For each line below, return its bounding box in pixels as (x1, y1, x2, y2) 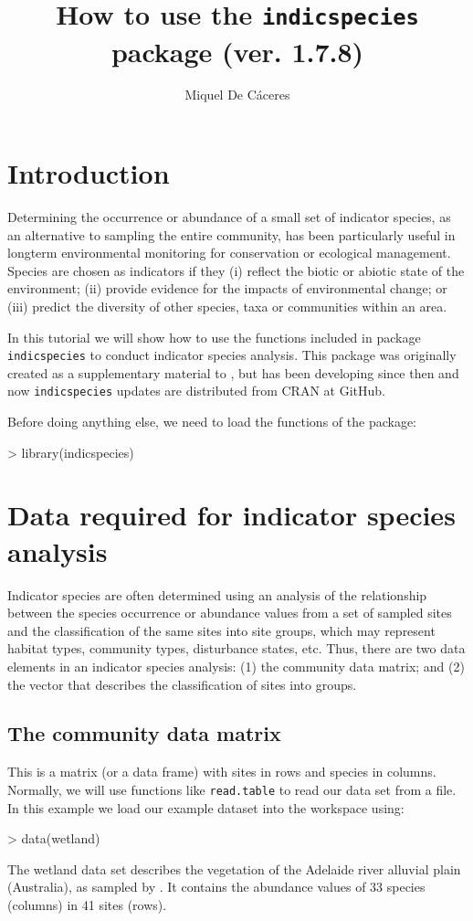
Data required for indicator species (7, 496, 456, 534)
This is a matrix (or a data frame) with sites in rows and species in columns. (7, 762, 436, 781)
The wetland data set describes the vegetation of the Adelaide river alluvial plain (7, 859, 461, 878)
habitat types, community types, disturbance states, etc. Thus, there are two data (7, 639, 466, 658)
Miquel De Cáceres (184, 85, 290, 104)
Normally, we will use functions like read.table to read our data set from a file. (7, 779, 457, 799)
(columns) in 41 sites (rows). (7, 895, 167, 914)
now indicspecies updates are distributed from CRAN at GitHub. (7, 381, 385, 400)
